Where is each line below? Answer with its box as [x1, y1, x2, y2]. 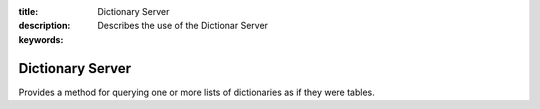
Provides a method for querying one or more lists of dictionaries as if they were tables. [18, 86, 375, 98]
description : [18, 20, 71, 32]
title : [18, 6, 39, 17]
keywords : [18, 33, 64, 45]
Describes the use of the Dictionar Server [97, 20, 269, 32]
